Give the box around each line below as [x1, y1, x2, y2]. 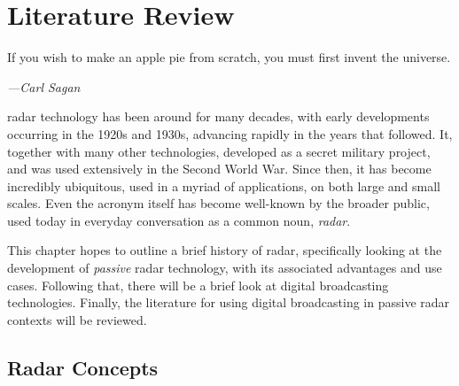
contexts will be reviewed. [7, 310, 147, 328]
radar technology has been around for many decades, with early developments [7, 107, 430, 126]
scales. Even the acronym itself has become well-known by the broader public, [7, 194, 430, 212]
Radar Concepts [7, 353, 159, 381]
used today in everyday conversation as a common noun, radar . [7, 211, 351, 229]
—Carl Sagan [7, 77, 81, 96]
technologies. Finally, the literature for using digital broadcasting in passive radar [7, 293, 450, 312]
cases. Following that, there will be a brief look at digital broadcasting [7, 275, 389, 294]
